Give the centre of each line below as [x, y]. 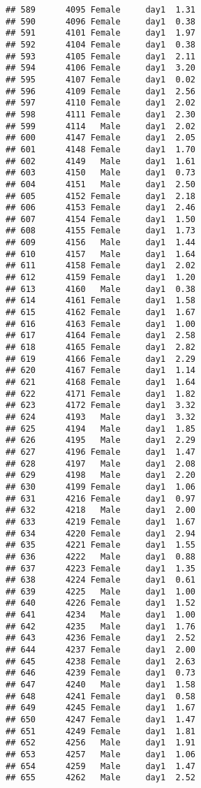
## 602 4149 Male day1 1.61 [101, 161]
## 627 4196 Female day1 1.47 [101, 452]
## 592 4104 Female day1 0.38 [101, 44]
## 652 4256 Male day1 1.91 [101, 743]
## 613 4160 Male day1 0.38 [101, 289]
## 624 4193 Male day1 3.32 [101, 417]
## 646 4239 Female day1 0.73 [101, 673]
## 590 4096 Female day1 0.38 [101, 21]
